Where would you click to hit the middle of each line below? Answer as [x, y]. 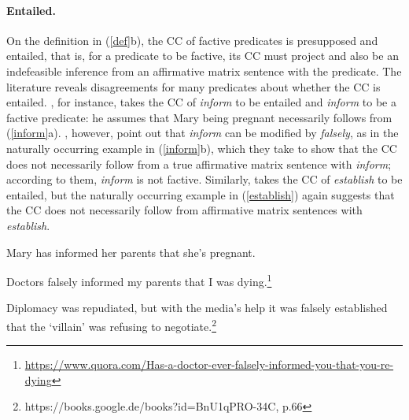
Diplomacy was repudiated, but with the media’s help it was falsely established [197, 308]
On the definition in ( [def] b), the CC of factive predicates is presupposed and [192, 40]
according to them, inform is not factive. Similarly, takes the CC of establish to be [204, 179]
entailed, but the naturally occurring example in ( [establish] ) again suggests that [201, 194]
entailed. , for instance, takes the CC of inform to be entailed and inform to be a [201, 102]
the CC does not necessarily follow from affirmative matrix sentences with [184, 210]
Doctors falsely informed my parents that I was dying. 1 [139, 280]
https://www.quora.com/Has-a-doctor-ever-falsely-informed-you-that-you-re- [209, 364]
